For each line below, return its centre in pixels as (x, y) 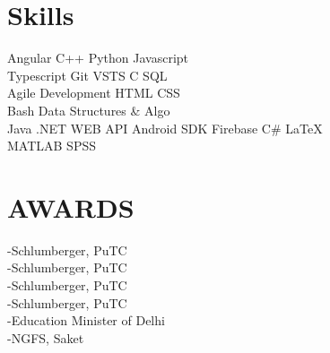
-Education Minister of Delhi (86, 320)
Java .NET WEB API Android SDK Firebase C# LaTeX (165, 128)
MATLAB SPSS (52, 146)
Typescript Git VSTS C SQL (87, 75)
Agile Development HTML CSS (94, 93)
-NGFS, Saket (46, 337)
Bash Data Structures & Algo (89, 110)
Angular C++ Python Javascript (98, 58)
